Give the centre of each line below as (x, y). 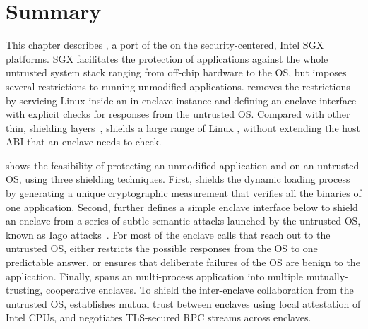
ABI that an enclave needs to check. (84, 142)
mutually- (327, 276)
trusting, (24, 290)
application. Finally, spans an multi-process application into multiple (154, 276)
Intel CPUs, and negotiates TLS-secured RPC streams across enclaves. (159, 317)
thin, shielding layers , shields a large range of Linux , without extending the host (183, 127)
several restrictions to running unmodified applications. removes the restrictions (178, 86)
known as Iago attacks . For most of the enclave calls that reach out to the (168, 234)
